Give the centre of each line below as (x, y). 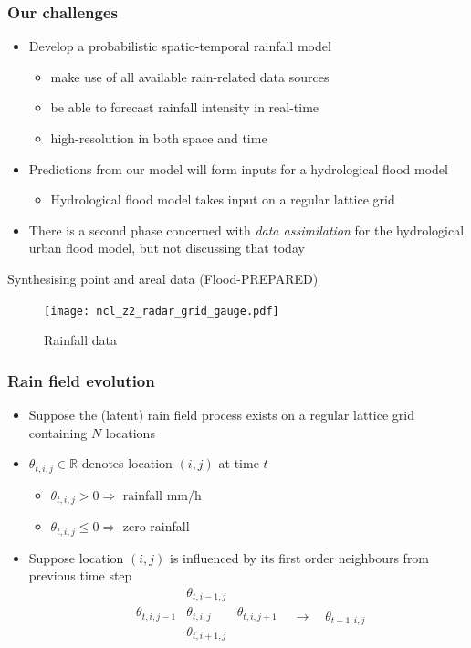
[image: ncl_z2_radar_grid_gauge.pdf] (162, 311)
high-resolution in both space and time (159, 138)
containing (58, 432)
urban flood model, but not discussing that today (167, 248)
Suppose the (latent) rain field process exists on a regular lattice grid (221, 415)
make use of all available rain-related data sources (190, 76)
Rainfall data (80, 340)
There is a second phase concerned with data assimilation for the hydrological (246, 230)
